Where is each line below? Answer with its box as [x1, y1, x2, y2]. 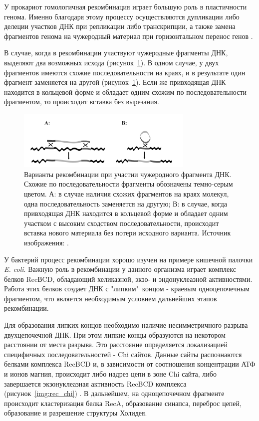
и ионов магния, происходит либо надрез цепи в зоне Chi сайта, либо [4, 369, 217, 379]
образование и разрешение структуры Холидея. [4, 408, 147, 418]
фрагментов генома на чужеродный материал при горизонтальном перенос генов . [4, 30, 253, 41]
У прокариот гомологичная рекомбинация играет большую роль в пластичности [4, 1, 247, 11]
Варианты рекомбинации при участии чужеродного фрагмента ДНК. [24, 169, 232, 179]
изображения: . [24, 237, 69, 247]
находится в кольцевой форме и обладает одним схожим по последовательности [4, 86, 247, 97]
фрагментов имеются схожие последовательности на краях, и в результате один [4, 67, 246, 77]
